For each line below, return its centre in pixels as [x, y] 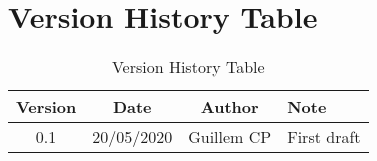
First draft [324, 137]
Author [229, 107]
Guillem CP [230, 137]
